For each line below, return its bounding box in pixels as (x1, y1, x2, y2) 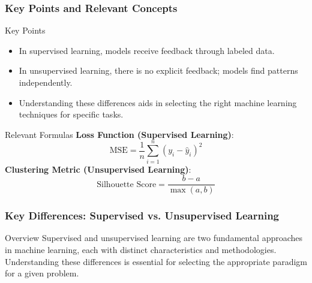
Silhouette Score (97, 180, 157, 189)
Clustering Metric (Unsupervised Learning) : (5, 162, 191, 175)
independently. (19, 76, 73, 88)
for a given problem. (5, 267, 79, 279)
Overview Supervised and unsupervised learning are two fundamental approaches (5, 231, 303, 244)
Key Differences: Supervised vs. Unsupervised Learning (5, 208, 279, 223)
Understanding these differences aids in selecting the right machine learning (19, 96, 297, 109)
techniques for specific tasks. (19, 108, 124, 121)
